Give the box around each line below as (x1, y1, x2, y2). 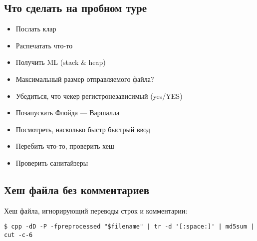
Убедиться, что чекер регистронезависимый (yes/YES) (15, 90, 183, 101)
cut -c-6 (4, 232, 33, 239)
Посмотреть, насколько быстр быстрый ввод (15, 124, 150, 134)
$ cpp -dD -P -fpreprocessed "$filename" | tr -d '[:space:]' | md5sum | (4, 223, 255, 231)
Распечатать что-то (15, 40, 73, 50)
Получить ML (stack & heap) (15, 57, 106, 67)
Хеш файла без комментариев (4, 182, 150, 197)
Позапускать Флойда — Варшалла (15, 107, 120, 118)
